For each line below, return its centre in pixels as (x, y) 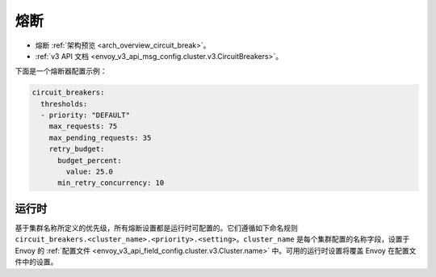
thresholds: (64, 104)
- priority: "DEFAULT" (86, 115)
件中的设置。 (36, 262)
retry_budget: (77, 149)
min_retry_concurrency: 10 (111, 183)
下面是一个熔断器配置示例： (61, 71)
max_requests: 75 (83, 126)
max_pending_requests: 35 (100, 138)
